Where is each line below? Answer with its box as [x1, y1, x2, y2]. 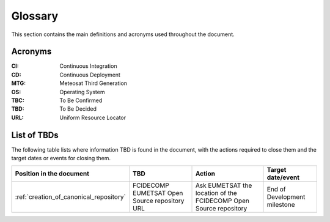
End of [266, 185, 286, 194]
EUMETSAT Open [132, 189, 183, 198]
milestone [266, 201, 296, 209]
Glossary [11, 9, 59, 23]
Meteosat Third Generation [59, 80, 128, 87]
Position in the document [15, 169, 90, 178]
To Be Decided [59, 105, 97, 113]
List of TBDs [11, 130, 59, 140]
